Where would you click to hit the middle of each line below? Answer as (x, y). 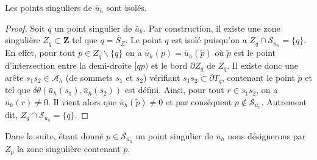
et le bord (169, 65)
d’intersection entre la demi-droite (68, 65)
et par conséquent (199, 102)
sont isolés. (126, 7)
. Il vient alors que (82, 102)
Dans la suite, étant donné (54, 135)
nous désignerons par (267, 135)
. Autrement (284, 102)
